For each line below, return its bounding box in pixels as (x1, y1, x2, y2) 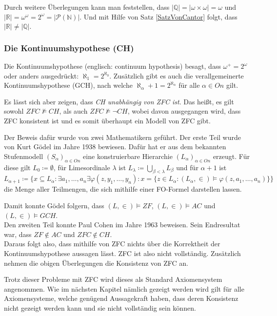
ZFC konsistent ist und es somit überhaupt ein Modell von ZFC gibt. (4, 115, 211, 125)
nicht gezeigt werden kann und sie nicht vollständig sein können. (4, 302, 196, 313)
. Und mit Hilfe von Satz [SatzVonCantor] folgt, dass (79, 11, 237, 21)
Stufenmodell (4, 151, 43, 161)
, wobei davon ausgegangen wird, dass (127, 106, 241, 116)
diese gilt (4, 162, 31, 172)
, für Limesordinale (53, 162, 110, 172)
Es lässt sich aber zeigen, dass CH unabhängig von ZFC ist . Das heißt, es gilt (4, 96, 234, 106)
